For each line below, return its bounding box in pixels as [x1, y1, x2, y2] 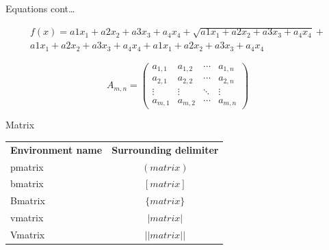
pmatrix [10, 159, 44, 173]
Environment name [10, 142, 103, 156]
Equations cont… [5, 1, 75, 15]
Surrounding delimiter [111, 142, 219, 156]
